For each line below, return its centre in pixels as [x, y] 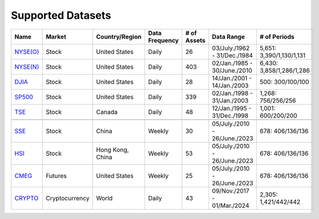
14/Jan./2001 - [232, 78]
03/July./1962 [231, 48]
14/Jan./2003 [230, 85]
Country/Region [119, 36]
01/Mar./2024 [231, 205]
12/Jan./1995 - [232, 108]
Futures [56, 176]
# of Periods [277, 36]
